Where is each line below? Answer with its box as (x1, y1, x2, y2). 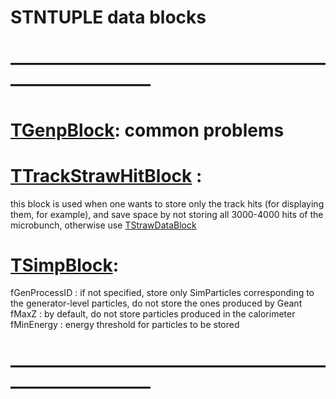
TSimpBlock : (10, 254, 120, 276)
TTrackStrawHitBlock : (10, 164, 203, 187)
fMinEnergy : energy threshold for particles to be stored (10, 319, 240, 331)
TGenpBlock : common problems (10, 119, 285, 141)
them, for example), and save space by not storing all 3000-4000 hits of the (10, 208, 324, 220)
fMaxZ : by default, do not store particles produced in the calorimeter (10, 308, 296, 320)
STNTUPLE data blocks (10, 6, 207, 29)
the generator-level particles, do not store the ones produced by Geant (10, 297, 303, 310)
